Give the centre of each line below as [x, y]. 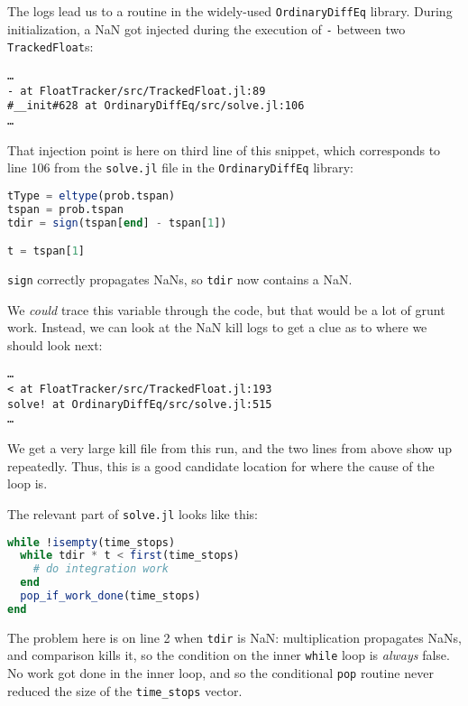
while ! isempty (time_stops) [92, 542]
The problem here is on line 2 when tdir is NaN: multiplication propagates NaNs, [234, 637]
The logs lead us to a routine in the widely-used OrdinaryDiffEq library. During [230, 11]
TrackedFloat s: [50, 46]
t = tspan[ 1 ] [46, 251]
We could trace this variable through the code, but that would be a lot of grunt [226, 309]
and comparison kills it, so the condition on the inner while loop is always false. [229, 655]
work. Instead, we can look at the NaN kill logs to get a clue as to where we [217, 327]
